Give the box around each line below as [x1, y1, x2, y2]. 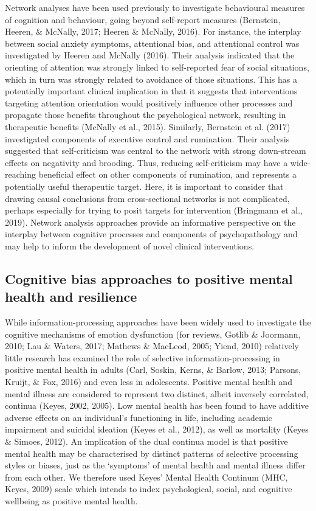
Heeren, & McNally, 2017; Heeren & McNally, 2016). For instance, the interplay [5, 25, 301, 38]
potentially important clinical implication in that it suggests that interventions [5, 85, 298, 97]
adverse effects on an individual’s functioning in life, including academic [5, 411, 272, 423]
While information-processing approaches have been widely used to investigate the [5, 316, 311, 328]
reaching [5, 168, 36, 181]
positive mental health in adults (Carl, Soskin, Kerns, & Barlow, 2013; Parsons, [5, 363, 301, 376]
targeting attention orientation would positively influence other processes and [5, 96, 293, 109]
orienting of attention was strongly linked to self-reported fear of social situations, [5, 60, 309, 73]
